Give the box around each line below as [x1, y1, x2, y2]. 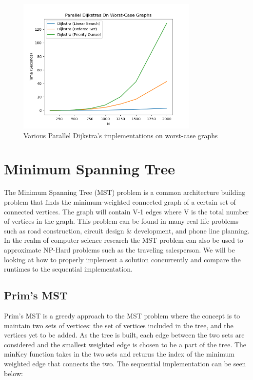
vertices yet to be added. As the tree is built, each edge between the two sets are [4, 330, 245, 340]
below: [4, 368, 23, 378]
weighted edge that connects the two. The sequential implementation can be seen [4, 358, 246, 368]
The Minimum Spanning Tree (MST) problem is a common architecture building [4, 187, 246, 197]
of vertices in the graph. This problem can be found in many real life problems [4, 216, 239, 226]
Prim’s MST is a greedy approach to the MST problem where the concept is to [4, 310, 240, 320]
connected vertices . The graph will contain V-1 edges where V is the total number [4, 206, 249, 216]
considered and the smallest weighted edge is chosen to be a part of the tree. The [4, 339, 247, 349]
